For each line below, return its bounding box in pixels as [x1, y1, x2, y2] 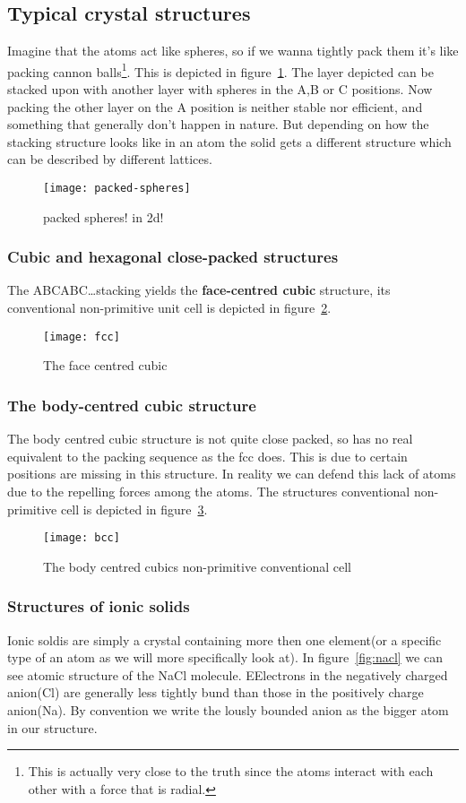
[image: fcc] [43, 330, 120, 343]
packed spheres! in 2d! [43, 207, 164, 226]
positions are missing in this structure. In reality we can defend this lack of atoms [7, 464, 456, 483]
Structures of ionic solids [7, 595, 190, 617]
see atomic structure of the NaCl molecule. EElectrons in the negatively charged [7, 665, 448, 684]
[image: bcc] [43, 531, 120, 545]
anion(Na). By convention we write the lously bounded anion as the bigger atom [7, 700, 449, 719]
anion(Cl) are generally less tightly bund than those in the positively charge [7, 683, 424, 702]
